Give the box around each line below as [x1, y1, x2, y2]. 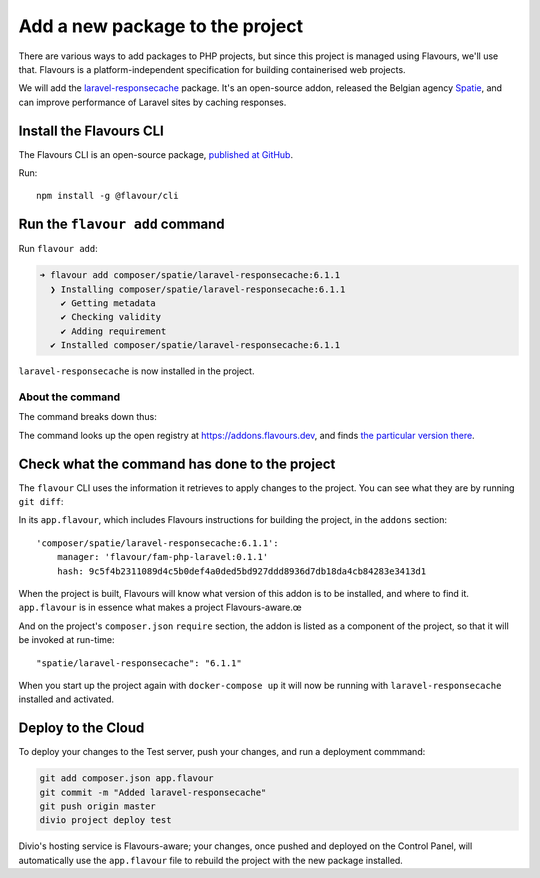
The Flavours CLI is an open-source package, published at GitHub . [18, 148, 294, 160]
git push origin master [39, 801, 157, 812]
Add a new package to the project [18, 15, 304, 37]
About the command [18, 390, 120, 404]
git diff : [18, 496, 64, 508]
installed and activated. [18, 693, 115, 705]
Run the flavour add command [18, 216, 225, 233]
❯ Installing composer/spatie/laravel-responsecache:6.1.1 [50, 283, 346, 295]
